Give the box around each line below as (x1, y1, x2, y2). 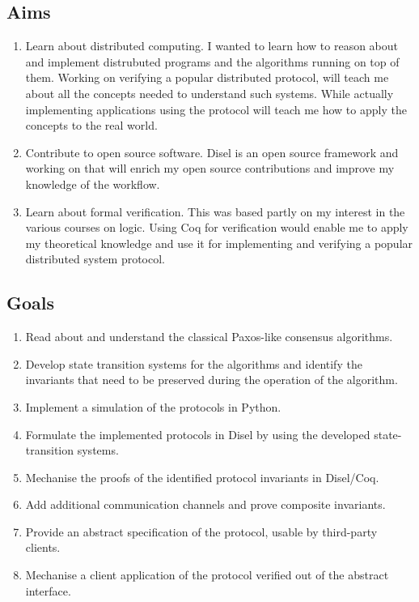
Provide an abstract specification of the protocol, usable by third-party (25, 523, 378, 540)
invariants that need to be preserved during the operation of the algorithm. (25, 371, 398, 388)
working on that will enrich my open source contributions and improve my (25, 160, 395, 177)
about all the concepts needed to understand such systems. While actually (25, 84, 394, 101)
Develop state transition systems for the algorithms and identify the (25, 355, 362, 372)
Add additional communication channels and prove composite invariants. (25, 496, 386, 513)
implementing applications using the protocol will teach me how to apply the (25, 100, 407, 117)
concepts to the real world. (25, 117, 158, 134)
